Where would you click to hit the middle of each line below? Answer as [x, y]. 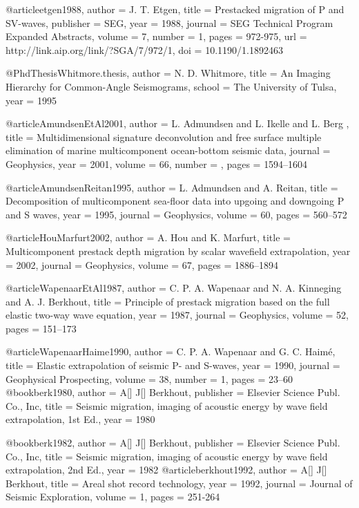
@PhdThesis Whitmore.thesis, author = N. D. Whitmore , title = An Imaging [168, 73]
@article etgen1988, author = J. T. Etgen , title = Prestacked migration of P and [175, 9]
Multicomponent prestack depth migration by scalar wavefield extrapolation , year [178, 251]
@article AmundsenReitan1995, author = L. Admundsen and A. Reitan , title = [172, 187]
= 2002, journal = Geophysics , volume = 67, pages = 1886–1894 [142, 264]
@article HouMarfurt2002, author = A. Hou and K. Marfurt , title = [148, 237]
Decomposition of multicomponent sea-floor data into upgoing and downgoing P [175, 201]
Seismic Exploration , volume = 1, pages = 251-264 [113, 497]
